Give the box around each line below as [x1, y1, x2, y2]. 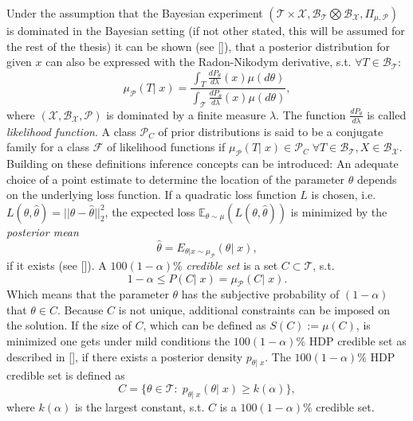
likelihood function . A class [6, 123, 136, 139]
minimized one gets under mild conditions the [6, 333, 230, 349]
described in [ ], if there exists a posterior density [6, 348, 243, 364]
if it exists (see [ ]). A [6, 256, 107, 273]
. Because [57, 301, 104, 318]
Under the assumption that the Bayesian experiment [6, 5, 263, 21]
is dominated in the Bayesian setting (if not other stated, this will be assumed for [6, 22, 405, 38]
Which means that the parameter [6, 286, 169, 302]
